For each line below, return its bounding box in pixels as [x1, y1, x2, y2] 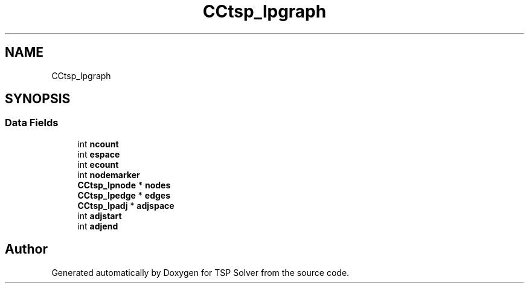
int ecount [77, 159, 119, 170]
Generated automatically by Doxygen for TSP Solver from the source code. [51, 267, 350, 278]
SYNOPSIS [5, 91, 71, 107]
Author [5, 242, 48, 257]
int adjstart [77, 210, 122, 221]
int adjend [77, 220, 118, 231]
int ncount [77, 138, 119, 149]
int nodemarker [77, 169, 140, 180]
